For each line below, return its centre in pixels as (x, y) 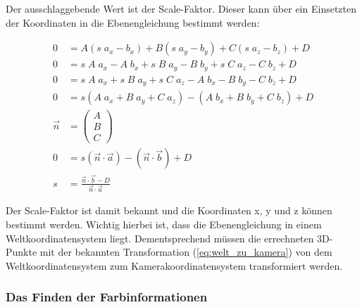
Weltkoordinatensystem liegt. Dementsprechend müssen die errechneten (160, 238)
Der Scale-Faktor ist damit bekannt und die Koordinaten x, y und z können (169, 210)
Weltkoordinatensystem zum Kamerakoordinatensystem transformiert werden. (174, 265)
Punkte (21, 252)
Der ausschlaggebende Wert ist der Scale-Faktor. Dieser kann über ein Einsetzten (181, 8)
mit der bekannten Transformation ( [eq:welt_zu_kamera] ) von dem (186, 252)
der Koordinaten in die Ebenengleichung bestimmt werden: (133, 22)
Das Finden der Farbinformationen (107, 297)
